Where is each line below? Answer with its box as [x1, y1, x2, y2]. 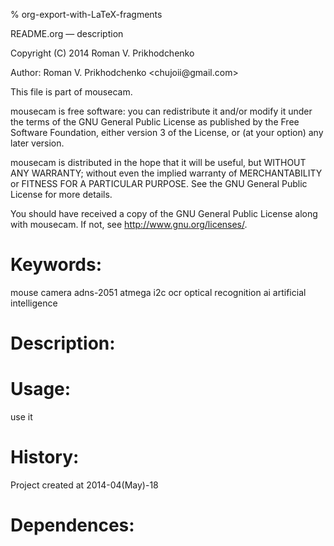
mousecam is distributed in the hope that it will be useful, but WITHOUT [10, 157, 307, 168]
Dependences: [10, 514, 135, 537]
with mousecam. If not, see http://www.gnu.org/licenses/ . [10, 219, 248, 230]
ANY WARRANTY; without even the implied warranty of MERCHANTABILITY [10, 167, 323, 179]
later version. [10, 137, 65, 149]
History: [10, 446, 80, 469]
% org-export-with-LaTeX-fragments [10, 9, 163, 20]
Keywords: [10, 254, 103, 276]
